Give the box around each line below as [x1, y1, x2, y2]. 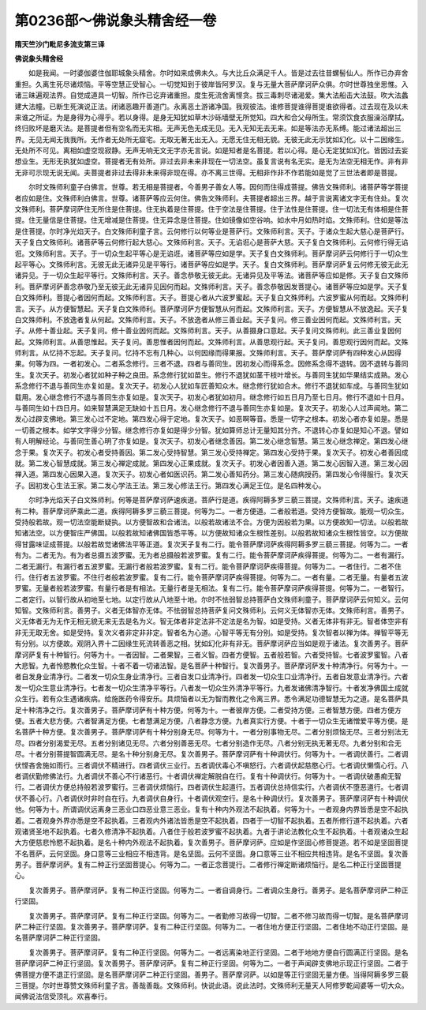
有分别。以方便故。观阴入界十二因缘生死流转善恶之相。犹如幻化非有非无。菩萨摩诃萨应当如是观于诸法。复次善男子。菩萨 [14, 639, 409, 648]
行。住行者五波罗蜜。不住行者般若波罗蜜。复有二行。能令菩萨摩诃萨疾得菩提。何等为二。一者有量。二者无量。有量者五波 [14, 573, 409, 582]
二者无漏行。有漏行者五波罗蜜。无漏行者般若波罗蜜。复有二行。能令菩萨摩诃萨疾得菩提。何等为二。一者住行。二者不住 [14, 561, 402, 571]
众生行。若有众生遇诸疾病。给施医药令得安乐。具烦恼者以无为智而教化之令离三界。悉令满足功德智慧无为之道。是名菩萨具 [14, 694, 409, 704]
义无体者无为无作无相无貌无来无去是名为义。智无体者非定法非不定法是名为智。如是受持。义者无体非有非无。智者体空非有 [14, 617, 409, 626]
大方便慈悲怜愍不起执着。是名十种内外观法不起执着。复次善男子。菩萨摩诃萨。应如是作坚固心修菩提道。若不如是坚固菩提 [14, 838, 409, 847]
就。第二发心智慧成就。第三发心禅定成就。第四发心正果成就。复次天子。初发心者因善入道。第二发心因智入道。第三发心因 [14, 459, 409, 467]
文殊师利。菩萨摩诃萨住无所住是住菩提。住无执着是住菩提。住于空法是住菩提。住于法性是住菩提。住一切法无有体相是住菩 [14, 205, 409, 214]
